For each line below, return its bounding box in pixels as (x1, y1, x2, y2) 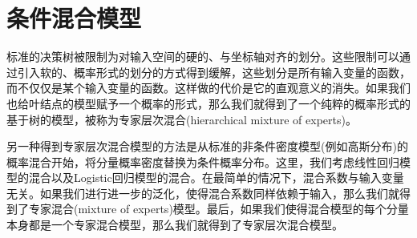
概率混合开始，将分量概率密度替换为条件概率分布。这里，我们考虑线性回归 (6, 153, 399, 170)
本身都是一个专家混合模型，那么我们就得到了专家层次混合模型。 (6, 216, 343, 233)
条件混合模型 (6, 2, 142, 34)
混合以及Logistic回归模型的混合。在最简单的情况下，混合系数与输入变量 (28, 169, 404, 186)
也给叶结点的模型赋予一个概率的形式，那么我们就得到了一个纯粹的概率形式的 (6, 95, 411, 111)
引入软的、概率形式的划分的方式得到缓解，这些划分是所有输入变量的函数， (17, 63, 411, 80)
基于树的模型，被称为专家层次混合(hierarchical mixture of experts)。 (6, 111, 357, 127)
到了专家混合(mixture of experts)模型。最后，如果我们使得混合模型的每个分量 (6, 200, 409, 217)
